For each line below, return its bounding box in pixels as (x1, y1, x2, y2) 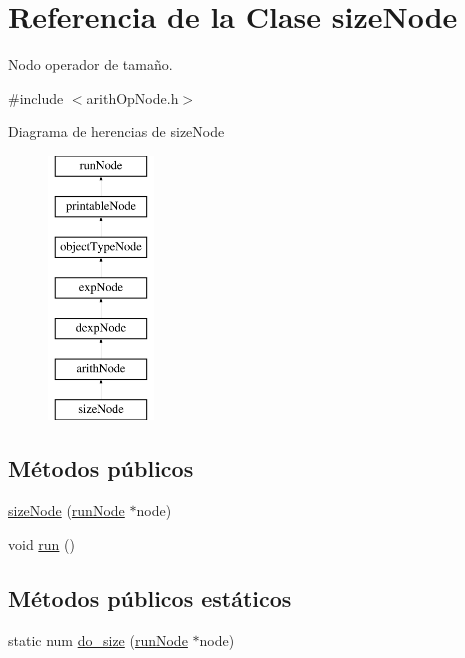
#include (8, 87, 64, 108)
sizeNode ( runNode (8, 500, 125, 521)
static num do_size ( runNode (8, 629, 188, 650)
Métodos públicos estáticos (8, 582, 292, 613)
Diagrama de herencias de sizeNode (8, 121, 225, 142)
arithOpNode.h (86, 87, 179, 108)
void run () (8, 533, 75, 554)
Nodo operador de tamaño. (8, 54, 173, 75)
